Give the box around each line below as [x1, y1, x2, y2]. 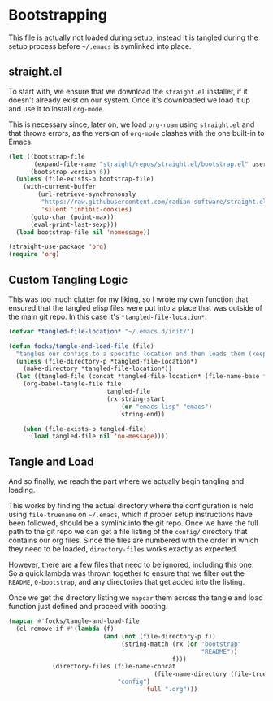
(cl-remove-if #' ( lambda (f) [15, 625, 115, 633]
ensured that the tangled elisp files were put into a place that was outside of [8, 303, 262, 312]
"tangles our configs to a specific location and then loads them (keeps [15, 350, 271, 358]
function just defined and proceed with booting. [8, 602, 168, 612]
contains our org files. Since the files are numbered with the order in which [8, 535, 258, 546]
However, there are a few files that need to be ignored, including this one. [8, 559, 254, 570]
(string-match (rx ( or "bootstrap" [120, 640, 242, 648]
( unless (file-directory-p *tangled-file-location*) [15, 357, 198, 365]
